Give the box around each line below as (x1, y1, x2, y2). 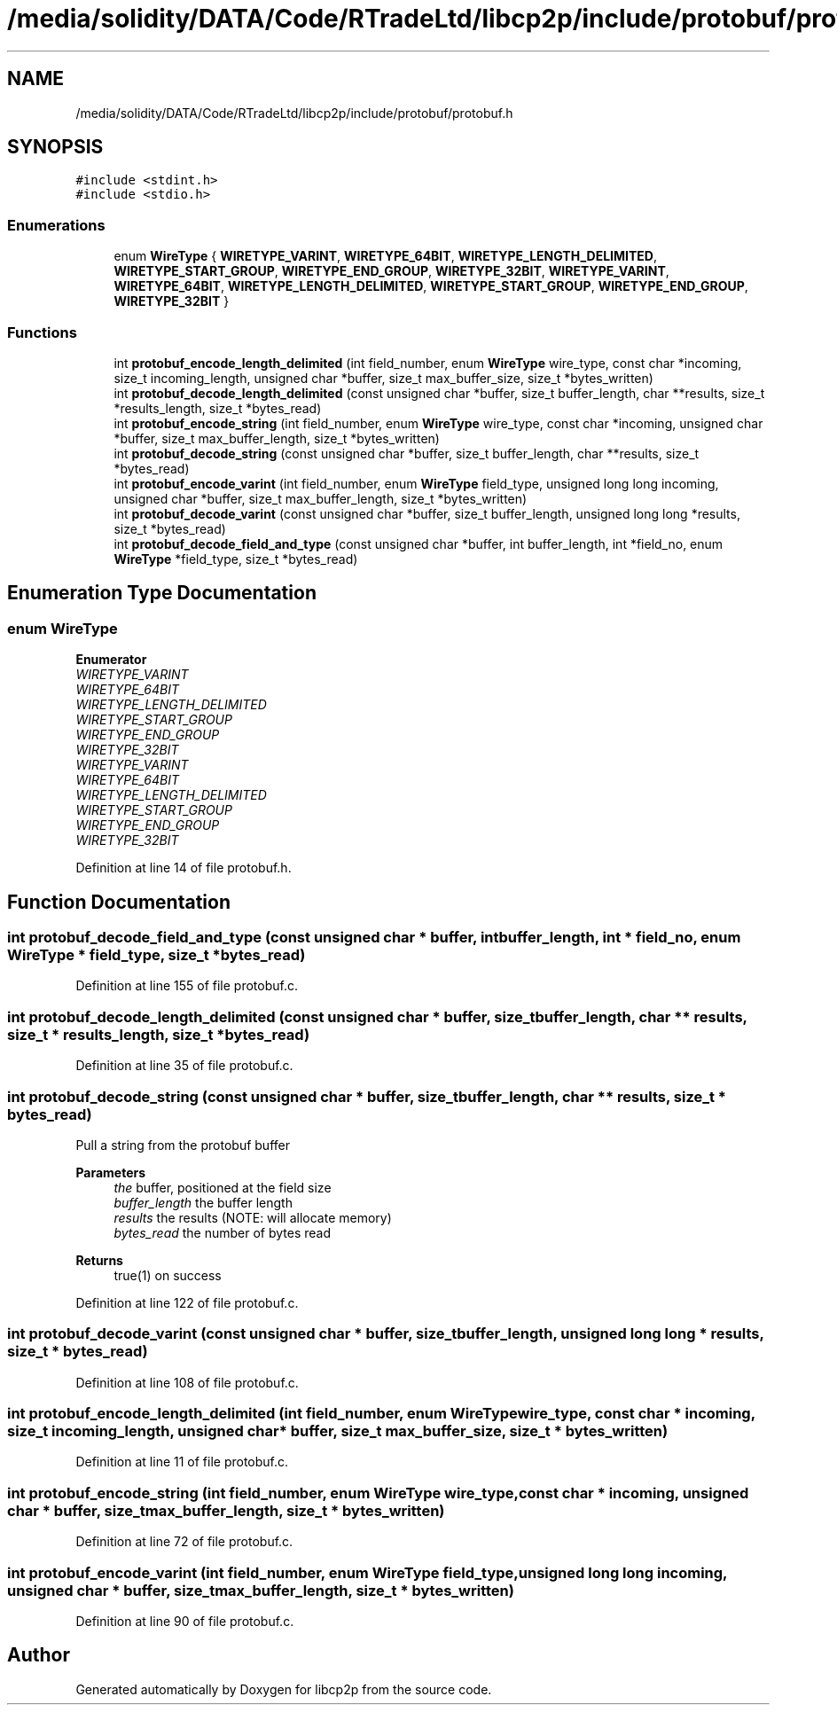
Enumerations (7, 215, 106, 234)
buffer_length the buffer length (113, 1194, 293, 1210)
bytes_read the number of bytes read (113, 1224, 332, 1240)
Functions (7, 323, 77, 341)
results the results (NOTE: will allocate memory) (113, 1209, 392, 1225)
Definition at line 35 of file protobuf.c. (75, 1058, 293, 1074)
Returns (75, 1252, 123, 1268)
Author (7, 1644, 70, 1667)
